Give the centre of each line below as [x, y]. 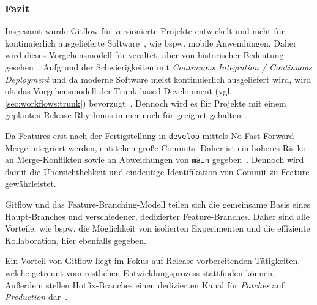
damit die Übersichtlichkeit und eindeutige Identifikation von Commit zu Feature [157, 171]
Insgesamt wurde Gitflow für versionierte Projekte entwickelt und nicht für [145, 31]
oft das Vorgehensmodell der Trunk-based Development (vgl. [119, 91]
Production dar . [36, 297]
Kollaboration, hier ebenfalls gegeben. [76, 240]
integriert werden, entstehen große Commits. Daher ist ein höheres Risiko [168, 147]
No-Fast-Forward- [264, 135]
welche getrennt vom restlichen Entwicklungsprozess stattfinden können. [140, 273]
